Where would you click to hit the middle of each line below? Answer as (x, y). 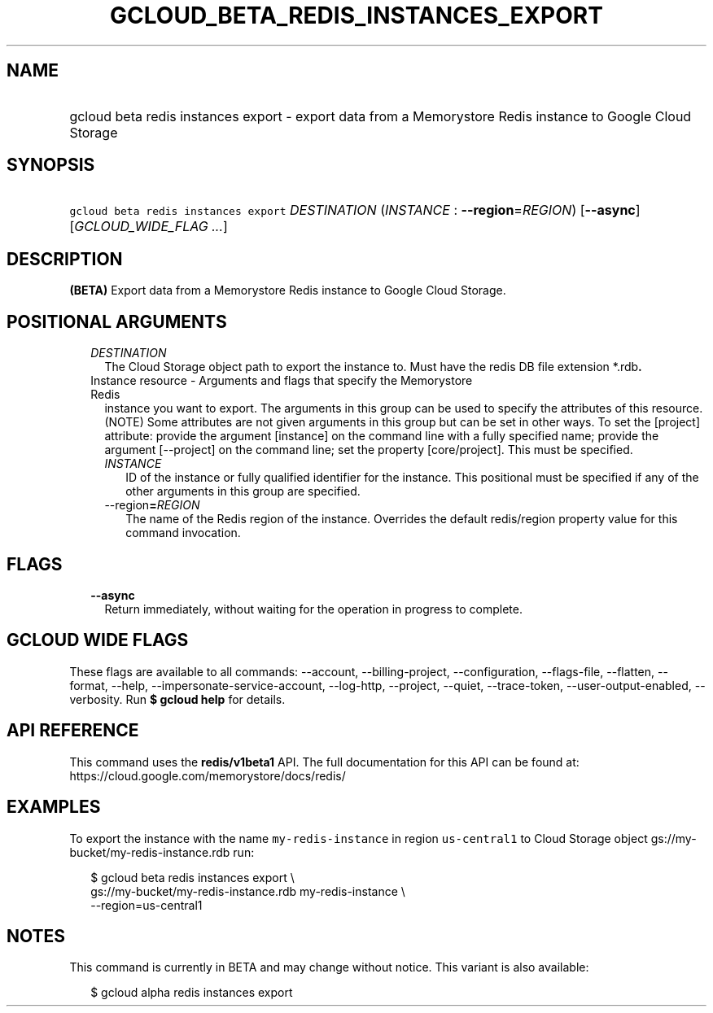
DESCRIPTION (65, 259)
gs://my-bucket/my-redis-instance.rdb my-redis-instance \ (248, 891)
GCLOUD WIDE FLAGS (98, 640)
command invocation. (183, 533)
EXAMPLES (54, 807)
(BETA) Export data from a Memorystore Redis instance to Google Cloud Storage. (288, 290)
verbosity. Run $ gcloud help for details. (177, 699)
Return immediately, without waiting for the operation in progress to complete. (313, 609)
